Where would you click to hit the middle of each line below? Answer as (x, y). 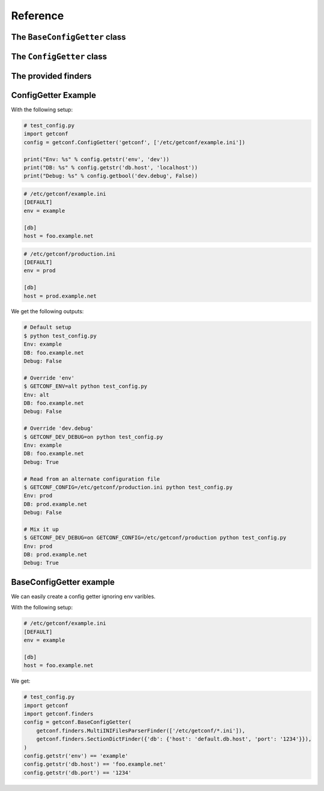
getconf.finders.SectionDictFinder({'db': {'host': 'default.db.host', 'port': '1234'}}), (174, 739)
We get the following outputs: (47, 311)
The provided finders (51, 76)
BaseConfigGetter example (63, 582)
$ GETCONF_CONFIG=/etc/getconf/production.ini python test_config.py (128, 487)
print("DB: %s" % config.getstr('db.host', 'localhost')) (111, 168)
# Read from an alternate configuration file (92, 479)
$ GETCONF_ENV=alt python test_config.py (85, 386)
